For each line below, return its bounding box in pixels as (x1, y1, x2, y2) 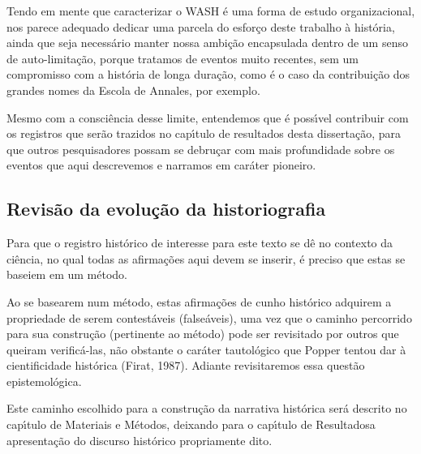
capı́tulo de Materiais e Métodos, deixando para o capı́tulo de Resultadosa (6, 416, 376, 433)
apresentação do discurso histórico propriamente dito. (6, 431, 273, 448)
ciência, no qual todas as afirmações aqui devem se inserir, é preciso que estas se (6, 250, 406, 267)
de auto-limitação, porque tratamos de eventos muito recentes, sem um (6, 49, 359, 66)
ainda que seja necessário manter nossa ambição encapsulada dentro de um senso (6, 34, 408, 51)
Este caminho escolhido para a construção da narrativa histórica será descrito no (6, 400, 407, 417)
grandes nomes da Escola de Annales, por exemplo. (6, 81, 260, 98)
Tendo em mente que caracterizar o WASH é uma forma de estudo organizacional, (6, 2, 415, 19)
